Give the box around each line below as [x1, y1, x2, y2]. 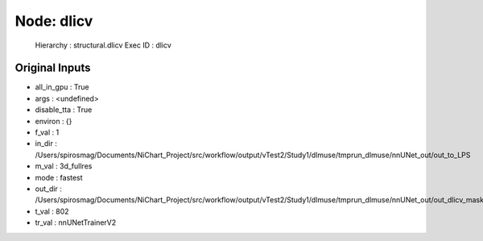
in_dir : [35, 139, 58, 148]
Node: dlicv [14, 12, 93, 30]
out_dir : [35, 184, 62, 193]
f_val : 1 [35, 127, 60, 137]
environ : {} [35, 116, 72, 126]
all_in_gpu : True [35, 82, 89, 92]
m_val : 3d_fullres [35, 161, 93, 171]
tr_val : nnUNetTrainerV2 [35, 218, 117, 227]
